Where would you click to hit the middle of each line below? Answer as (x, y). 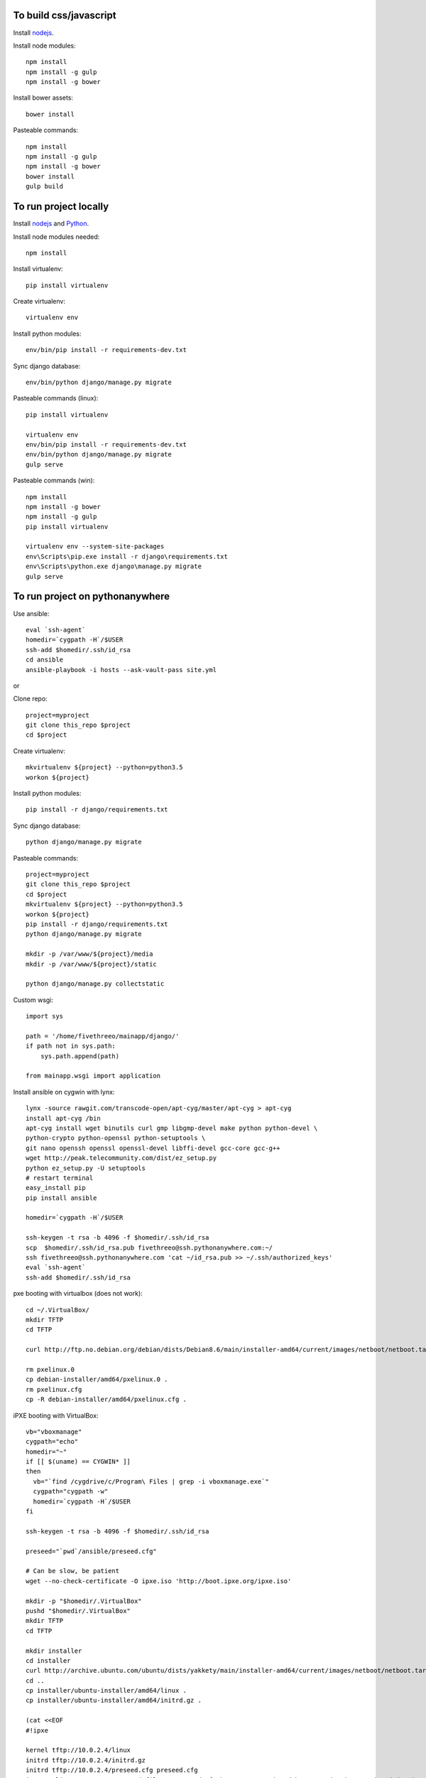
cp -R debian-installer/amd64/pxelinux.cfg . (106, 1400)
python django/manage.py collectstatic (95, 984)
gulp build (45, 186)
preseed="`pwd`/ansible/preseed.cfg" (92, 1551)
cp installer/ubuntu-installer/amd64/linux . (106, 1691)
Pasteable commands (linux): (56, 398)
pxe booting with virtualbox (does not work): (78, 1294)
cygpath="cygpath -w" (71, 1491)
